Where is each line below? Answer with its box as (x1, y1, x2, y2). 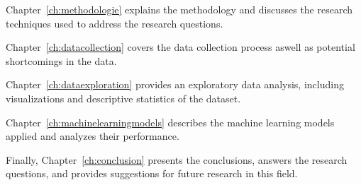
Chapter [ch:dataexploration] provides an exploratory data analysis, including (6, 77, 344, 92)
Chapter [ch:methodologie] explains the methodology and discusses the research (6, 2, 353, 16)
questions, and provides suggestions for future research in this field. (6, 166, 298, 181)
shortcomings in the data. (6, 53, 117, 68)
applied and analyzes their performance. (6, 129, 179, 143)
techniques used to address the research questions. (6, 16, 223, 30)
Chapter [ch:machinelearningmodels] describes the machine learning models (6, 114, 335, 129)
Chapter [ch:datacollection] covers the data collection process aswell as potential (6, 40, 355, 54)
